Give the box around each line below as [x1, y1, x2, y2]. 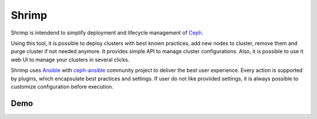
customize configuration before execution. [11, 83, 114, 90]
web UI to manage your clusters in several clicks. [11, 56, 130, 63]
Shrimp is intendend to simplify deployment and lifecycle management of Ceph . [11, 29, 204, 36]
